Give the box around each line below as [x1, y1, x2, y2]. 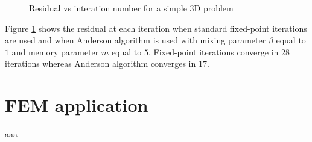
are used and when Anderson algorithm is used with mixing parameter [5, 34, 266, 46]
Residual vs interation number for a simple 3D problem [29, 2, 234, 14]
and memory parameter [11, 45, 99, 58]
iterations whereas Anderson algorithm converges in [5, 57, 196, 70]
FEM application [5, 93, 148, 117]
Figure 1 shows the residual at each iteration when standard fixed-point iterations [5, 22, 307, 34]
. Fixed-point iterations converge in [148, 45, 279, 58]
